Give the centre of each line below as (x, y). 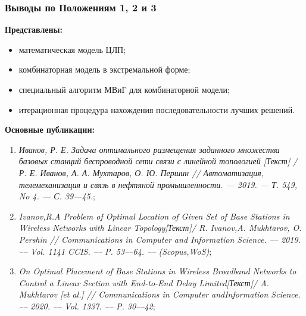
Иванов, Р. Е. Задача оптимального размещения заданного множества (149, 149)
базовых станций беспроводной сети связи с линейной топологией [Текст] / (158, 161)
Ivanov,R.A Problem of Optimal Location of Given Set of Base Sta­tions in (154, 216)
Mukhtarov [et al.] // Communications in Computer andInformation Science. (160, 294)
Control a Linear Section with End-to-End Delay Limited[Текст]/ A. (144, 282)
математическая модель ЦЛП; (72, 49)
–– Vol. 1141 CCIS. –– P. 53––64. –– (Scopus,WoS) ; (115, 251)
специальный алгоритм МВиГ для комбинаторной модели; (124, 89)
